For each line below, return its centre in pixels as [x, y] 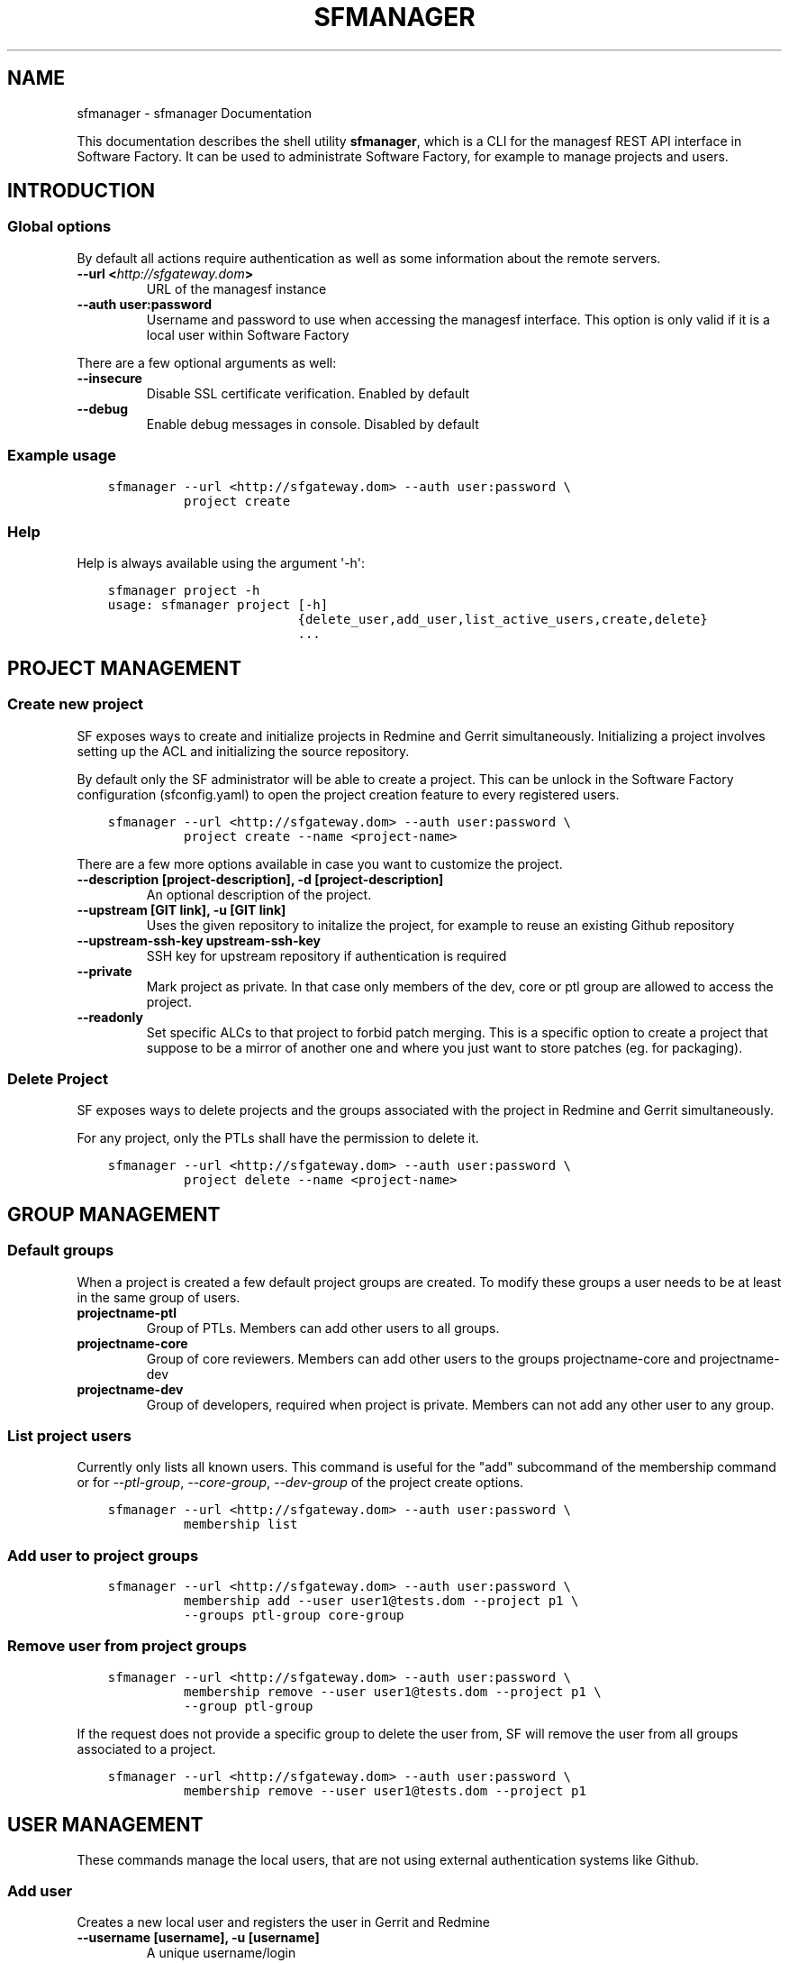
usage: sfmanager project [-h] [218, 605]
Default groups [61, 1251]
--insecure [109, 378]
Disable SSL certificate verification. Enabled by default [308, 393]
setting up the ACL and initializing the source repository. [243, 751]
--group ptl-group [249, 1706]
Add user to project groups [103, 1555]
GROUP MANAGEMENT [114, 1214]
